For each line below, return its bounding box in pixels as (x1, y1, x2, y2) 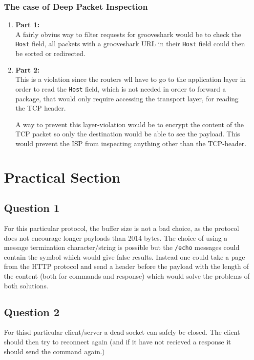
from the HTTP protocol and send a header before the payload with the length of (4, 261, 249, 271)
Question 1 (4, 200, 60, 215)
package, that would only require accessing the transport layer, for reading (15, 93, 239, 103)
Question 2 (4, 304, 60, 319)
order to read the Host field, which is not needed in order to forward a (15, 83, 226, 94)
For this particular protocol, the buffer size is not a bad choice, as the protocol (4, 223, 239, 233)
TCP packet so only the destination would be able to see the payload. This (15, 129, 240, 139)
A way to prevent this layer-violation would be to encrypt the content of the (15, 119, 244, 129)
